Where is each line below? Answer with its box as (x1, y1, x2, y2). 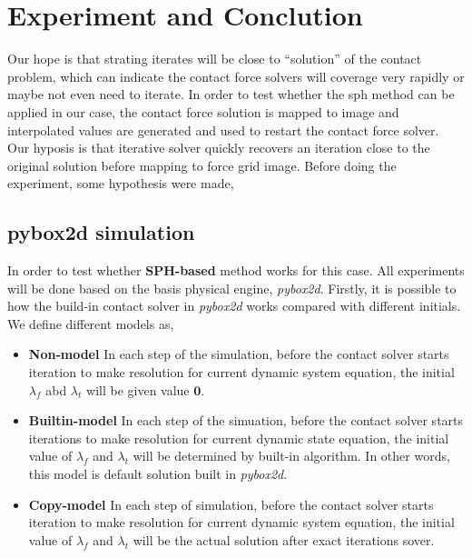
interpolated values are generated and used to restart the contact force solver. (7, 120, 439, 139)
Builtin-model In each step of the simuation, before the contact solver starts (28, 411, 464, 430)
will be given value (86, 380, 190, 399)
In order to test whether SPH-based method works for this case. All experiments (7, 261, 465, 280)
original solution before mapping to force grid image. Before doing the (7, 155, 397, 174)
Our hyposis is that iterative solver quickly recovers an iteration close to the (7, 138, 430, 157)
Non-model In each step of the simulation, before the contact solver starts (28, 344, 449, 364)
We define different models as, (7, 314, 174, 333)
